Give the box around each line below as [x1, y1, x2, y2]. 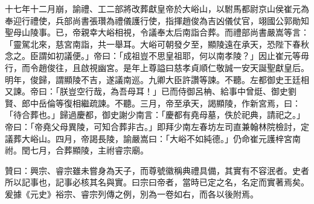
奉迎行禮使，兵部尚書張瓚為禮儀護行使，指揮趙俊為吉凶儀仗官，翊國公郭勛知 [5, 14, 309, 26]
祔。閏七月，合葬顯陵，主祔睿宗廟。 [5, 144, 149, 156]
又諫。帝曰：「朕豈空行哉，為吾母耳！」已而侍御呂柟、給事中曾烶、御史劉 [5, 85, 296, 97]
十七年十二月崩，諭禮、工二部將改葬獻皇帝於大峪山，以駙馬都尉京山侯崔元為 [5, 2, 309, 14]
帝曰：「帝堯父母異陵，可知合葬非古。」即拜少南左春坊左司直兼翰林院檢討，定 [5, 120, 309, 132]
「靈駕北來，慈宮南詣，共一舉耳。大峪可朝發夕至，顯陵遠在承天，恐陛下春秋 [5, 37, 309, 50]
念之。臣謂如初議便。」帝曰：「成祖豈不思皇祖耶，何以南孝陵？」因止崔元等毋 [5, 49, 309, 62]
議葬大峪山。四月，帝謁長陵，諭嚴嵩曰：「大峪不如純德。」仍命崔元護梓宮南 [5, 132, 301, 144]
